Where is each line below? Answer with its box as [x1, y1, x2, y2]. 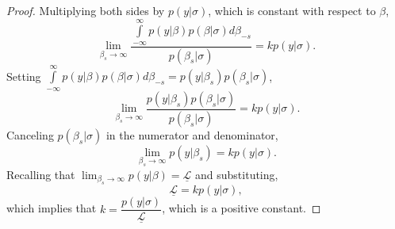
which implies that [6, 200, 97, 216]
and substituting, [195, 166, 278, 182]
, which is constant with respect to [208, 2, 376, 18]
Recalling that [6, 166, 75, 182]
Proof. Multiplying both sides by [6, 2, 165, 18]
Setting [6, 67, 41, 84]
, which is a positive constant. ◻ [162, 200, 321, 216]
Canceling [6, 126, 54, 143]
